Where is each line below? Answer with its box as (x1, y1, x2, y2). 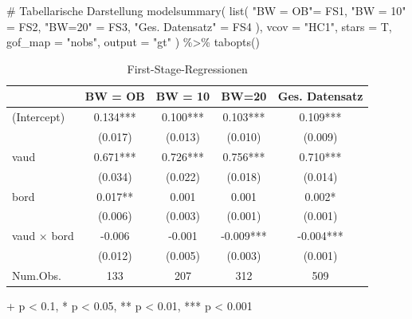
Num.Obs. (12, 266, 61, 283)
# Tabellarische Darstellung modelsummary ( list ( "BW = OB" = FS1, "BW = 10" (6, 2, 406, 18)
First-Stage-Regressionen (127, 60, 248, 77)
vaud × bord (12, 227, 74, 244)
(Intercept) (12, 108, 65, 125)
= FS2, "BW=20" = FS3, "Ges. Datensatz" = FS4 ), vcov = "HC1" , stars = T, (6, 18, 392, 34)
